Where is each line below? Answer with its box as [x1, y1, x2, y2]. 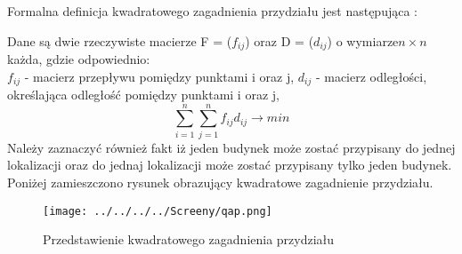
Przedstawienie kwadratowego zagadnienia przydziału [43, 230, 335, 249]
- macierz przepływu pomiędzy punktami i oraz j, [24, 67, 295, 85]
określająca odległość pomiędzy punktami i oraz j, [7, 85, 280, 104]
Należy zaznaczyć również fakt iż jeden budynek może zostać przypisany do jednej [7, 138, 456, 156]
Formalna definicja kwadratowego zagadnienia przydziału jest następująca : [7, 2, 417, 20]
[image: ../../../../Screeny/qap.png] [43, 204, 272, 218]
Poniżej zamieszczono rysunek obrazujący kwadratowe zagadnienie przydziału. [7, 173, 434, 191]
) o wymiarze [327, 31, 399, 50]
